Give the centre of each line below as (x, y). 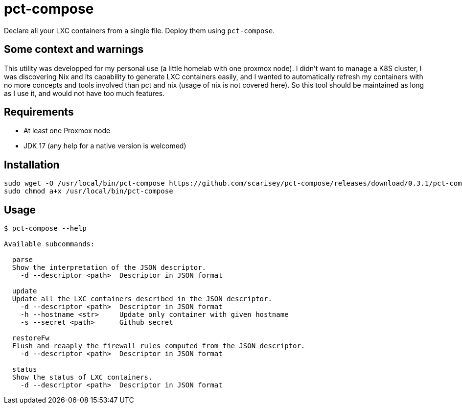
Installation (32, 165)
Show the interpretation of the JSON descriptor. (109, 268)
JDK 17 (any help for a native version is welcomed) (105, 146)
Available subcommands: (49, 244)
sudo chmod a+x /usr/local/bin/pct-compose (89, 191)
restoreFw (31, 338)
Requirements (39, 112)
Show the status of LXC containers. (82, 377)
